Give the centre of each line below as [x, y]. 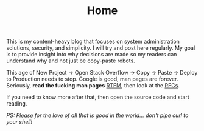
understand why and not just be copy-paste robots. [71, 61]
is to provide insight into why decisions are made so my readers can [92, 55]
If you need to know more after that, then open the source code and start [98, 97]
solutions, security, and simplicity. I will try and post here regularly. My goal [101, 48]
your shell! [19, 122]
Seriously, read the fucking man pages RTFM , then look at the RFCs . [93, 86]
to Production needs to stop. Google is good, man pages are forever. [92, 79]
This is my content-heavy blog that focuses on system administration [93, 42]
